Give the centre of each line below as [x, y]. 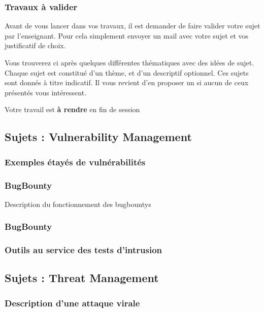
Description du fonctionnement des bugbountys [78, 204]
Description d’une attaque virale [72, 303]
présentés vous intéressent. [46, 92]
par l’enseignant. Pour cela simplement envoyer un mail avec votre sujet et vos [127, 35]
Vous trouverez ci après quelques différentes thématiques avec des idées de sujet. [129, 62]
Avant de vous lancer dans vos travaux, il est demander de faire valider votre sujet [133, 26]
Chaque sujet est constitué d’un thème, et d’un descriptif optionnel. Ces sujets [127, 72]
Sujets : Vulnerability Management [98, 137]
